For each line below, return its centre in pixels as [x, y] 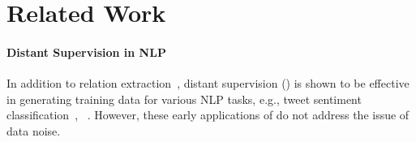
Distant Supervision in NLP [86, 52]
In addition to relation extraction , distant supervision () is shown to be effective [208, 83]
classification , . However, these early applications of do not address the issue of [208, 115]
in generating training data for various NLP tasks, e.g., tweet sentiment [184, 99]
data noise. [34, 130]
